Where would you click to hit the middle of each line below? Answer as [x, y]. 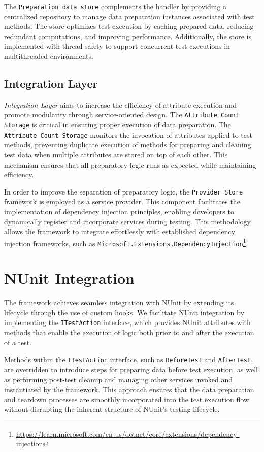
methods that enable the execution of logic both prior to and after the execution [129, 332]
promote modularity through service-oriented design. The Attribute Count [122, 115]
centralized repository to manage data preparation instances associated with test [129, 16]
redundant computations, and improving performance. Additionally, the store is [128, 36]
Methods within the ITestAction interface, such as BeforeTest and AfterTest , [129, 359]
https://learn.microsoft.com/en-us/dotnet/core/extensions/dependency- [128, 433]
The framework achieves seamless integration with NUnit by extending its [119, 302]
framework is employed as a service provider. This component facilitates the [122, 201]
